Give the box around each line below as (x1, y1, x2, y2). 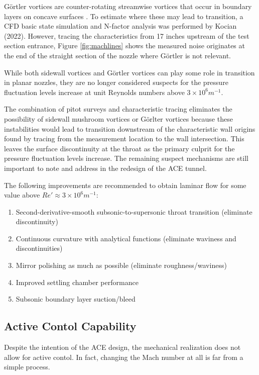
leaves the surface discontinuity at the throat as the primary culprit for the (4, 143, 235, 153)
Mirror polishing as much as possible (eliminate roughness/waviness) (16, 260, 227, 270)
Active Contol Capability (4, 318, 137, 334)
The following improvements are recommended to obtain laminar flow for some (4, 179, 246, 190)
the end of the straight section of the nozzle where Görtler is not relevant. (4, 50, 231, 60)
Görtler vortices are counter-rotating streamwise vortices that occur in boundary (4, 1, 252, 11)
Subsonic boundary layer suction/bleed (16, 294, 136, 304)
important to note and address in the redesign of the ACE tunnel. (4, 162, 207, 173)
